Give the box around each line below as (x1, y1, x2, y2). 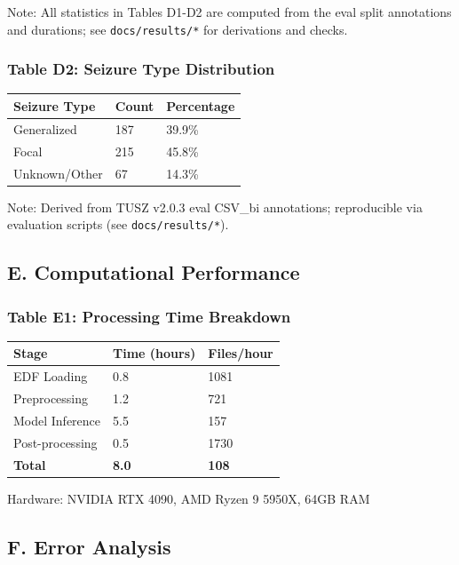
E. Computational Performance (7, 259, 300, 286)
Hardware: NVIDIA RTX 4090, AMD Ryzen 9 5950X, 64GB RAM (7, 489, 370, 507)
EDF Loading (13, 367, 88, 386)
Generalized (13, 119, 77, 138)
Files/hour (208, 344, 273, 362)
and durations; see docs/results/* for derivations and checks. (7, 20, 348, 38)
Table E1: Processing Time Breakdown (7, 305, 291, 327)
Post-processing (13, 433, 98, 451)
